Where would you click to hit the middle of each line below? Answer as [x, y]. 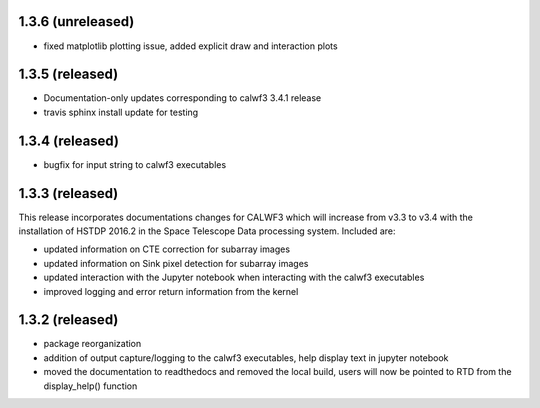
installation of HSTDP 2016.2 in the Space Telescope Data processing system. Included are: [207, 231]
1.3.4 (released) [69, 140]
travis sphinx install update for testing [121, 112]
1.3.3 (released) [68, 193]
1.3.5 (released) [68, 74]
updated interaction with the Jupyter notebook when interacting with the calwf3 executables [234, 277]
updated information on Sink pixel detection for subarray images [176, 263]
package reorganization [92, 344]
